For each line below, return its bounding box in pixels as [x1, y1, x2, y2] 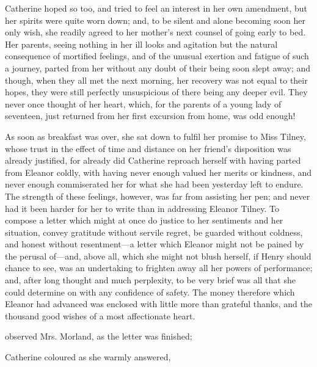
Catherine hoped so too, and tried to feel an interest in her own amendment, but [5, 2, 307, 14]
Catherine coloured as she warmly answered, [5, 351, 171, 363]
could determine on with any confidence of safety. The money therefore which [5, 285, 295, 298]
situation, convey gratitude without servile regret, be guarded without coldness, [5, 225, 303, 238]
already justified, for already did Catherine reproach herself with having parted [5, 154, 301, 167]
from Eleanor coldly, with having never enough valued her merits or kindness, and [5, 165, 312, 178]
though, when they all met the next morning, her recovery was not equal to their [5, 73, 308, 86]
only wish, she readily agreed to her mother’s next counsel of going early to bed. [5, 26, 306, 38]
